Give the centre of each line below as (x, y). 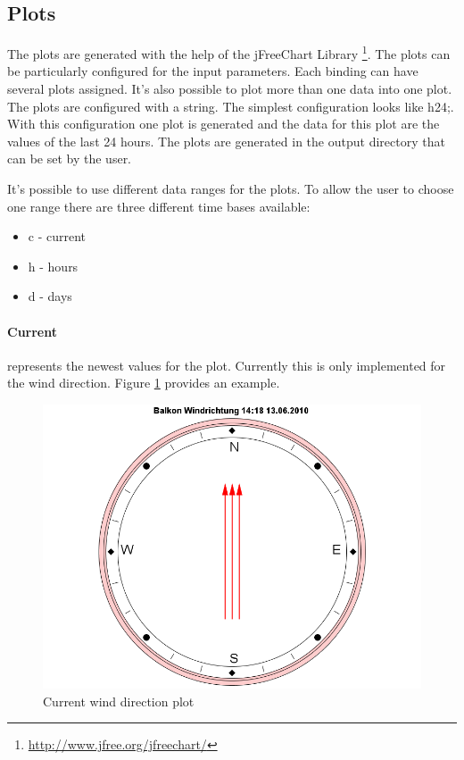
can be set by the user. (70, 159)
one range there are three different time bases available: (159, 206)
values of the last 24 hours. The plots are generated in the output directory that (226, 141)
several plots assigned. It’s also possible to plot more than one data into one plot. (230, 89)
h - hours (53, 266)
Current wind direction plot (119, 701)
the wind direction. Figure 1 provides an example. (144, 383)
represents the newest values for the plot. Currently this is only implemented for (227, 365)
